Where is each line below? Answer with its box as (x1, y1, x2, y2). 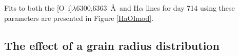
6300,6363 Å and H (76, 3, 139, 13)
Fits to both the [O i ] (4, 3, 72, 13)
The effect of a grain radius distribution (4, 37, 220, 53)
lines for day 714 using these (146, 3, 235, 13)
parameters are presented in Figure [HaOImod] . (4, 12, 154, 23)
